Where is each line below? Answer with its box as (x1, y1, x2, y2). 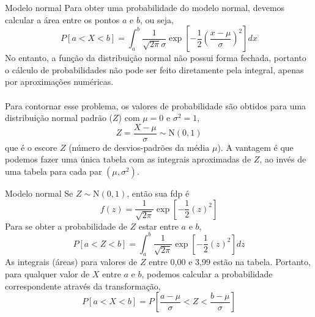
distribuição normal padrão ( (5, 111, 113, 124)
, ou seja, (139, 13, 174, 26)
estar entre (138, 219, 179, 232)
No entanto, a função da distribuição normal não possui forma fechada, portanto (5, 51, 306, 64)
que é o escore (5, 140, 57, 153)
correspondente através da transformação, (5, 279, 161, 292)
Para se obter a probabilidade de (5, 219, 127, 232)
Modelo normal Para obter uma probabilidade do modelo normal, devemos (5, 1, 285, 13)
